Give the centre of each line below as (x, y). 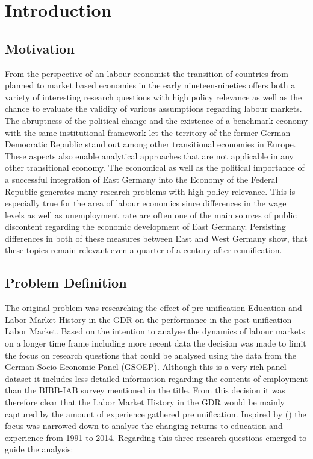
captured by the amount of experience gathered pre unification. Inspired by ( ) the (156, 414)
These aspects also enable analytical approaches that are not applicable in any (149, 156)
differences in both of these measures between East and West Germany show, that (156, 238)
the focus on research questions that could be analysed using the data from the (150, 355)
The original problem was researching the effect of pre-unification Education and (153, 308)
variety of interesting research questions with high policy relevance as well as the (153, 97)
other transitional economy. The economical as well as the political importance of (155, 168)
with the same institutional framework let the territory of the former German (148, 132)
